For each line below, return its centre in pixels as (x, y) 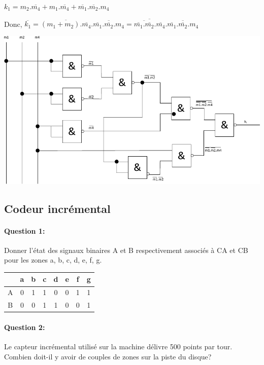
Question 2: (25, 327)
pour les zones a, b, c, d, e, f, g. (53, 260)
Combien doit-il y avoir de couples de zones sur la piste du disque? (108, 356)
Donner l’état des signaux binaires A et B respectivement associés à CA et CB (126, 250)
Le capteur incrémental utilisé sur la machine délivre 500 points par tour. (118, 346)
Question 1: (25, 230)
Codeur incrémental (57, 208)
